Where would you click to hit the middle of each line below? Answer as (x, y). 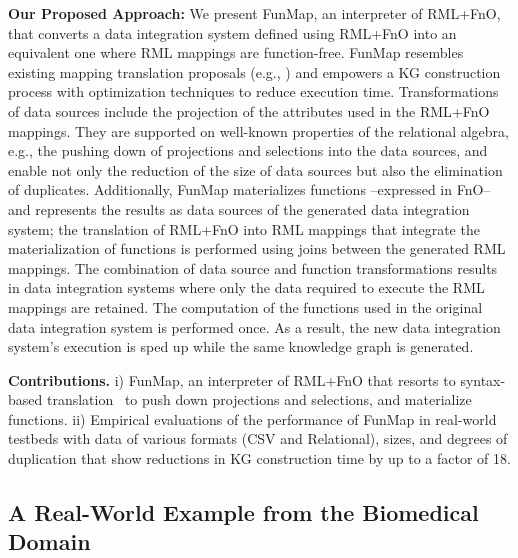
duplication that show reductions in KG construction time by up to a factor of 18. (259, 458)
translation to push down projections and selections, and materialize (259, 399)
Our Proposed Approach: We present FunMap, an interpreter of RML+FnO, (254, 13)
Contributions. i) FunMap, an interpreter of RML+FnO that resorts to (232, 379)
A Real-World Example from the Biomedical (243, 512)
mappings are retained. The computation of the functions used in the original (245, 306)
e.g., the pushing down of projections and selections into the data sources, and (248, 150)
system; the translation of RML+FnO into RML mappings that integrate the (244, 228)
